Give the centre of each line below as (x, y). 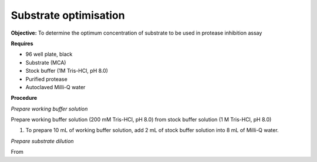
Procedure (24, 98)
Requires (22, 43)
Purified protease (46, 79)
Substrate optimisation (68, 15)
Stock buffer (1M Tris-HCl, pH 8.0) (67, 71)
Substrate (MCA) (46, 62)
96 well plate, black (49, 54)
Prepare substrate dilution (42, 141)
